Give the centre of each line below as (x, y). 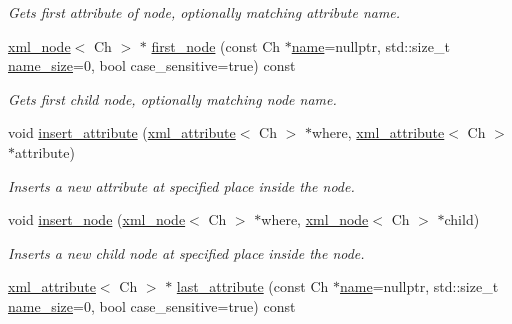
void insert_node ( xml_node (97, 219)
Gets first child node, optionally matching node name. (172, 98)
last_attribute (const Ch (252, 286)
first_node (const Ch (216, 45)
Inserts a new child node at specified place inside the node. (186, 252)
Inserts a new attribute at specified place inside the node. (181, 185)
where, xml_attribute (378, 132)
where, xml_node (315, 219)
